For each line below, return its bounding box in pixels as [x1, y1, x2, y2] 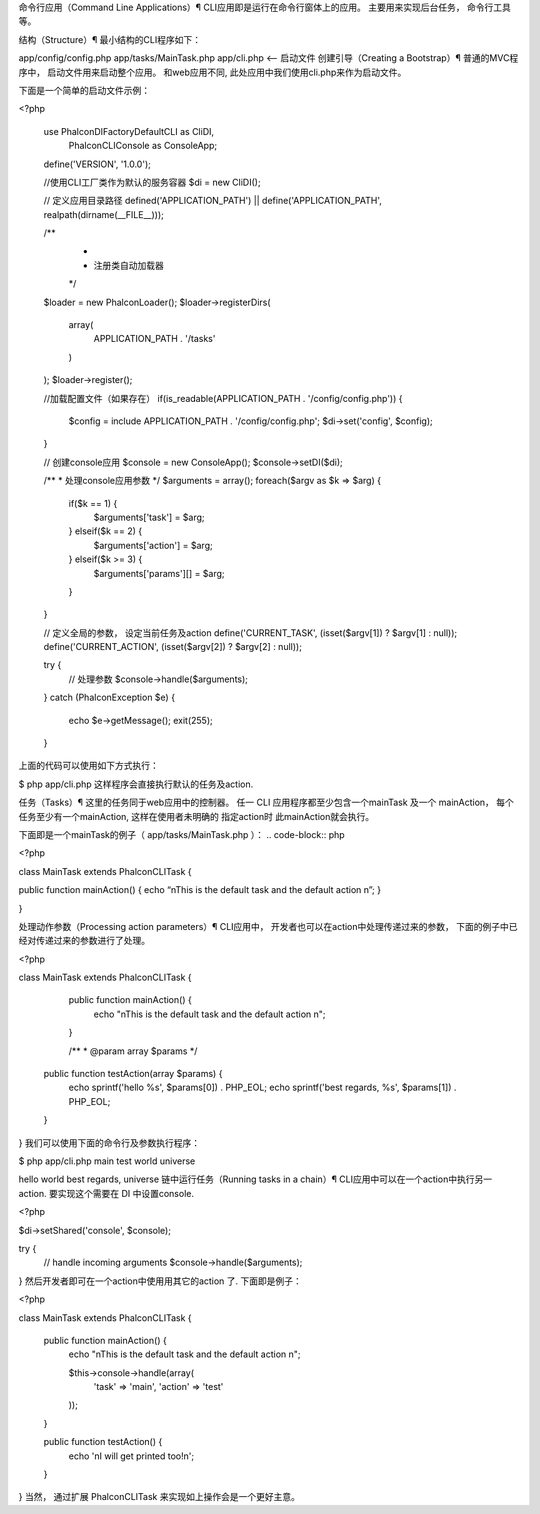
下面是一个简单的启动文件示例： [18, 84, 150, 96]
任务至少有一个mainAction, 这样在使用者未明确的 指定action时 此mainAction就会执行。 [18, 810, 375, 822]
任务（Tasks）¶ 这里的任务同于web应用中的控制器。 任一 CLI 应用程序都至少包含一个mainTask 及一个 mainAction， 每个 [18, 796, 515, 809]
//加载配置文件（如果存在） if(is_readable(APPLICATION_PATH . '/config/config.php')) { [43, 392, 403, 404]
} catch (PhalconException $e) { [43, 691, 175, 704]
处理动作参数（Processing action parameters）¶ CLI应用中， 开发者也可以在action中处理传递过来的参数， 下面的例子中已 [18, 920, 518, 932]
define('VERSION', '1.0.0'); [43, 158, 152, 170]
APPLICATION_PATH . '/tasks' [93, 333, 216, 345]
